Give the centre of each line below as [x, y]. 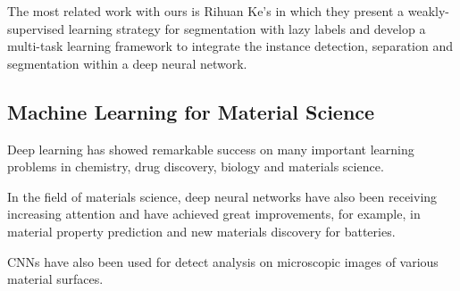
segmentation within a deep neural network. [127, 63]
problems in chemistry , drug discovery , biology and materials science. [196, 166]
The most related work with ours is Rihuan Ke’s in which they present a [206, 11]
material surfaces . [55, 279]
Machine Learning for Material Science [191, 111]
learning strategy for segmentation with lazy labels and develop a [247, 28]
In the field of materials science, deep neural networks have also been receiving [222, 196]
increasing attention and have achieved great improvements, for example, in [214, 214]
